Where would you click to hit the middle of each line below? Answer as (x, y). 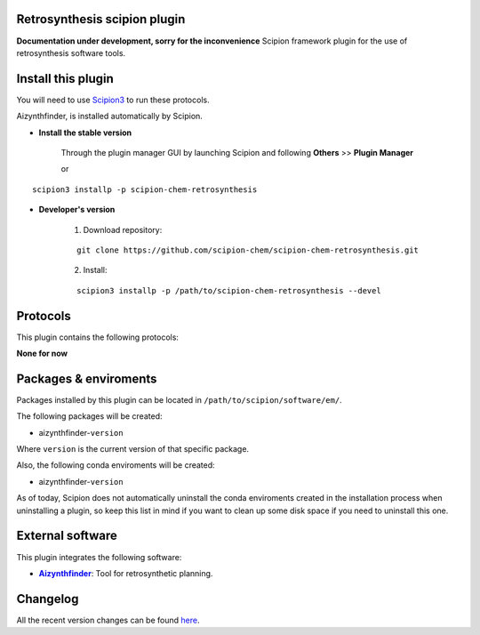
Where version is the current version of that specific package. (132, 449)
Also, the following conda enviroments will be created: (116, 465)
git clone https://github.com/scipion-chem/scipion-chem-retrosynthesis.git (248, 250)
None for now (42, 354)
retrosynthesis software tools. (71, 52)
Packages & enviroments (87, 378)
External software (67, 536)
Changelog (48, 599)
